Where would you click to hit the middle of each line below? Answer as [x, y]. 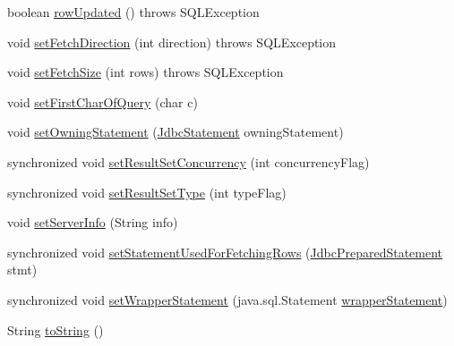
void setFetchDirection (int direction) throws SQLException [172, 42]
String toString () [56, 329]
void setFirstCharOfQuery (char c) [103, 101]
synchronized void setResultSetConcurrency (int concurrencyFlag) [188, 161]
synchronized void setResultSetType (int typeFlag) [147, 192]
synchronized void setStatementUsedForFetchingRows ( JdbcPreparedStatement [225, 252]
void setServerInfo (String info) [93, 222]
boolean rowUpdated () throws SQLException [133, 12]
